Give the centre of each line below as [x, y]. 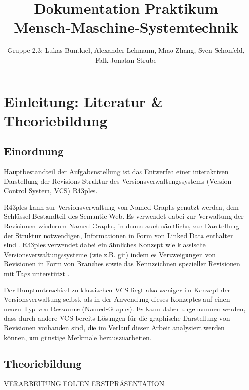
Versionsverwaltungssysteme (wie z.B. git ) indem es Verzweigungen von [110, 254]
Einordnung [34, 151]
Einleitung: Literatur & [84, 101]
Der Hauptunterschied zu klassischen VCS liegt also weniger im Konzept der [117, 289]
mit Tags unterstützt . [37, 273]
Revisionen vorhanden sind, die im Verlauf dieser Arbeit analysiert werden [114, 327]
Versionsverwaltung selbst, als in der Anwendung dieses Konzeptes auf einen [117, 299]
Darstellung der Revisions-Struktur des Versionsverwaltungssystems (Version [118, 181]
